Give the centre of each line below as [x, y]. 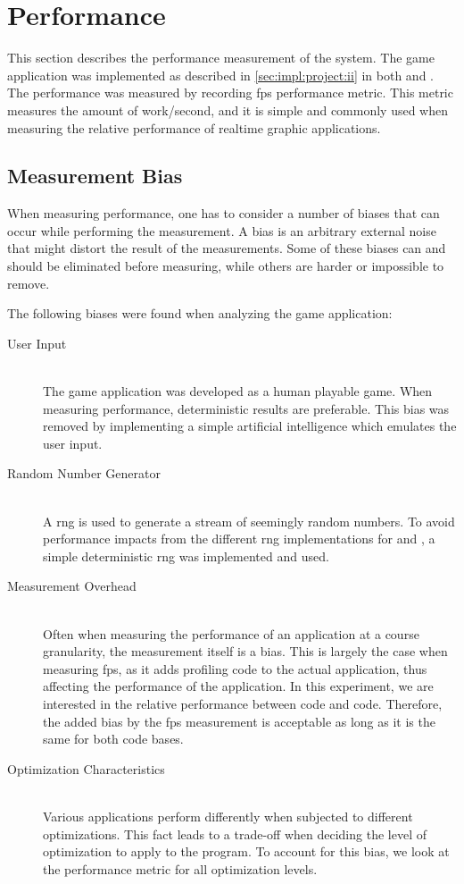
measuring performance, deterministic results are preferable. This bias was [246, 408]
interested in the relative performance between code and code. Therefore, [243, 703]
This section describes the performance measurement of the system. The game [221, 58]
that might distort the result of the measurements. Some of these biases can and [227, 248]
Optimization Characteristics [86, 768]
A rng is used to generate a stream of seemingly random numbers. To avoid [249, 521]
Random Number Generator [84, 473]
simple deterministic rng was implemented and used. [186, 556]
